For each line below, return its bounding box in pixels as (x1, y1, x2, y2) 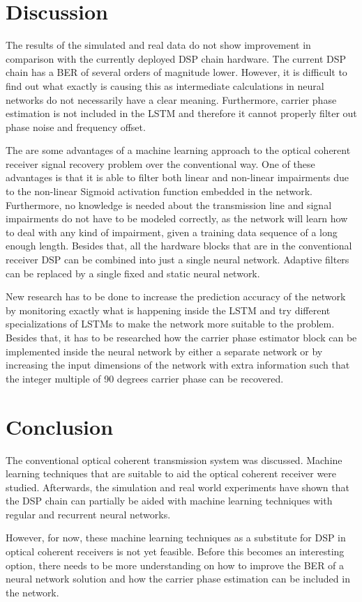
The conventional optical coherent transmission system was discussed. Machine (6, 452, 342, 467)
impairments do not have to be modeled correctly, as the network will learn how (6, 211, 348, 226)
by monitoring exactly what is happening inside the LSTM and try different (6, 302, 331, 317)
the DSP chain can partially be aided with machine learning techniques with (6, 493, 333, 508)
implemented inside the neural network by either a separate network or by (6, 344, 323, 358)
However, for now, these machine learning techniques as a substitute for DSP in (6, 530, 346, 545)
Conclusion (6, 412, 114, 440)
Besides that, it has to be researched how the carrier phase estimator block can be (6, 330, 357, 344)
